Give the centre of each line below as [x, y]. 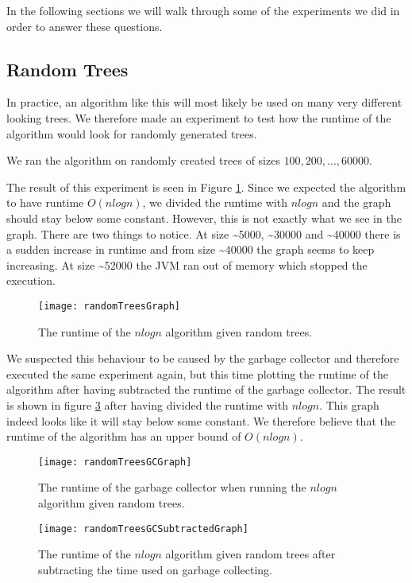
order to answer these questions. [85, 26]
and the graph [356, 202]
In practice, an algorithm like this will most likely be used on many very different [204, 102]
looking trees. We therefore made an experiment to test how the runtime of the [199, 117]
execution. [31, 280]
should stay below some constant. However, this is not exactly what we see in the [204, 218]
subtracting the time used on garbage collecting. [156, 569]
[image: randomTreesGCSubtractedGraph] [143, 529]
